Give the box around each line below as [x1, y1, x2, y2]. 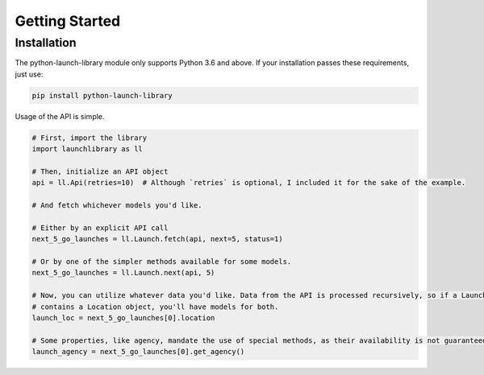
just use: [15, 69, 44, 79]
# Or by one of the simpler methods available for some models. [31, 258, 292, 266]
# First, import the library [31, 133, 148, 142]
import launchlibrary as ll [31, 145, 143, 154]
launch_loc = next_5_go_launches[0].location [31, 313, 215, 322]
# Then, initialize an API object [31, 167, 169, 176]
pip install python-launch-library [31, 91, 173, 100]
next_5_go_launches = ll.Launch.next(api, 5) [31, 268, 215, 278]
